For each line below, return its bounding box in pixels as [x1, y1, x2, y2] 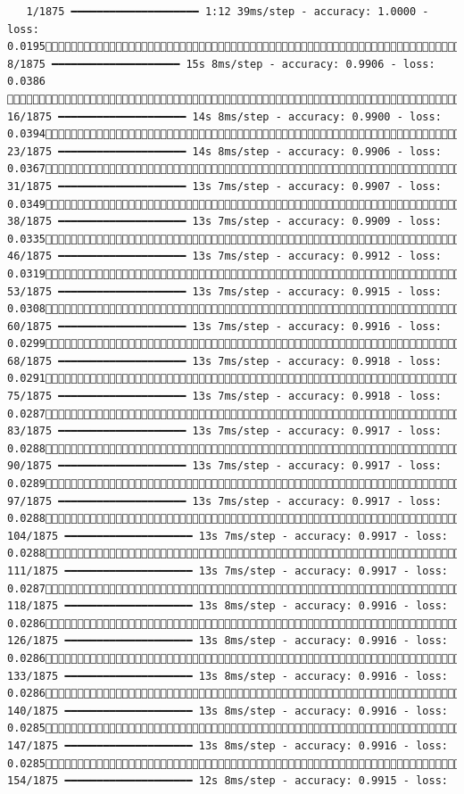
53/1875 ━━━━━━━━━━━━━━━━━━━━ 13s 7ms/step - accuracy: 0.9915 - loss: [7, 285, 442, 298]
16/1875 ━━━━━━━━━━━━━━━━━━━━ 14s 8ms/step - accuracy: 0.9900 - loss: [7, 110, 442, 123]
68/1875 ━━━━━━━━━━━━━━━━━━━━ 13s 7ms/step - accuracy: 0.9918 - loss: [7, 354, 442, 368]
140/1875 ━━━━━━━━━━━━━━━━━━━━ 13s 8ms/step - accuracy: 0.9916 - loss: [7, 704, 448, 717]
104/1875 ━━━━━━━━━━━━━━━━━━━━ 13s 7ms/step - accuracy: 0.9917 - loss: [7, 529, 448, 542]
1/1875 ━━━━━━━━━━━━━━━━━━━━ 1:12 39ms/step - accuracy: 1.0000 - [26, 5, 429, 18]
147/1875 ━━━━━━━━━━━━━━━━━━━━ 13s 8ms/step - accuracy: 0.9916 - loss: [7, 739, 448, 752]
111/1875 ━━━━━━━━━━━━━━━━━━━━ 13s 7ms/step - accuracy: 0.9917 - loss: [7, 565, 448, 577]
